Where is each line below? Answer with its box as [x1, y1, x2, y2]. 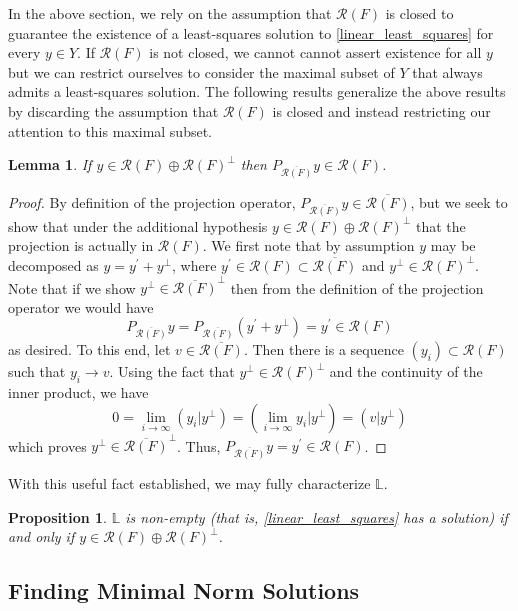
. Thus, [177, 435, 221, 456]
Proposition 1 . [8, 506, 107, 527]
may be [430, 235, 476, 256]
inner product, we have [8, 382, 149, 403]
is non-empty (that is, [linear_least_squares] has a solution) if [125, 506, 508, 527]
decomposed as [8, 254, 99, 275]
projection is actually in [8, 235, 154, 256]
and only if [8, 526, 75, 547]
